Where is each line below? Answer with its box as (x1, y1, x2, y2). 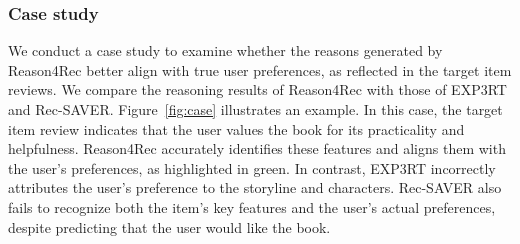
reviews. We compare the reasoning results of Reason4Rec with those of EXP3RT (8, 79, 507, 100)
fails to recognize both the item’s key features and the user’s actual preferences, (8, 196, 496, 217)
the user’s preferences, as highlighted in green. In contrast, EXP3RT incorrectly (8, 157, 496, 178)
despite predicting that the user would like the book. (8, 216, 331, 237)
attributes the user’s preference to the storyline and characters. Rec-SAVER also (8, 177, 502, 198)
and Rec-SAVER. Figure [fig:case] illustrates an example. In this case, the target (8, 99, 503, 119)
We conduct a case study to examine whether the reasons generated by (8, 40, 443, 61)
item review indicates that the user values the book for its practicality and (8, 118, 465, 139)
